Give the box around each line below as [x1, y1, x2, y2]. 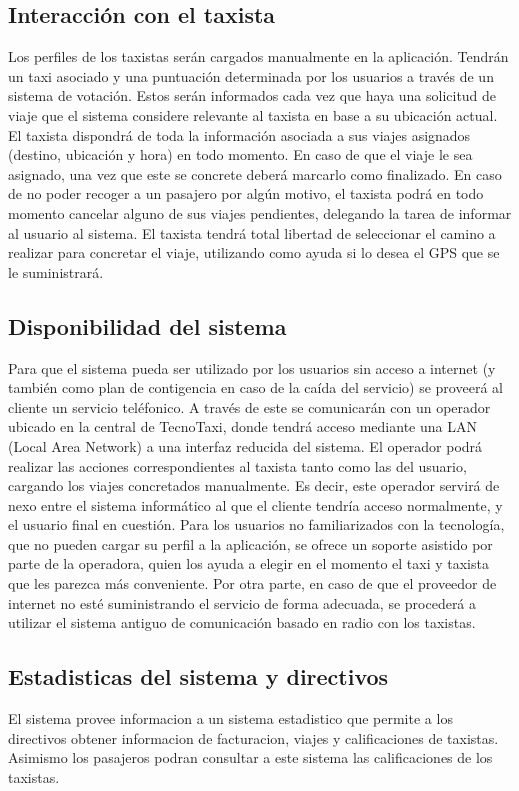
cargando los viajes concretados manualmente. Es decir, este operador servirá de [8, 475, 500, 496]
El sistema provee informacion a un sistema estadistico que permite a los [8, 708, 453, 729]
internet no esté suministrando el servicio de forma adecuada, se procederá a [8, 592, 477, 613]
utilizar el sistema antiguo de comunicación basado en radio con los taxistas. [8, 612, 476, 633]
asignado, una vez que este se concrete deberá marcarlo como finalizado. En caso [8, 163, 502, 184]
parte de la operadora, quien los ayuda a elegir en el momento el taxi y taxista [8, 553, 489, 574]
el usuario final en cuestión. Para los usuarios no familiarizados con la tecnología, [8, 514, 505, 535]
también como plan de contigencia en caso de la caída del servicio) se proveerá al [8, 377, 503, 398]
